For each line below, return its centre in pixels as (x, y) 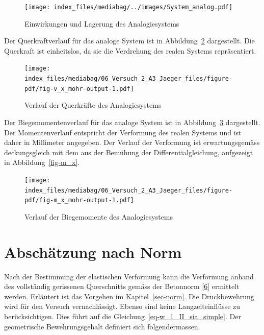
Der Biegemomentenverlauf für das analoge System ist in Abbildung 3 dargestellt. (132, 122)
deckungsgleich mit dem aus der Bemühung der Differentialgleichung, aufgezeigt (129, 152)
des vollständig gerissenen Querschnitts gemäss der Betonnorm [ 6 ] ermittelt (122, 286)
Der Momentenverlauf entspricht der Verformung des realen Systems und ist (123, 132)
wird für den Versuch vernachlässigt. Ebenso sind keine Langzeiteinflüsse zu (122, 306)
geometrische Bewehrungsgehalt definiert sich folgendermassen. (102, 326)
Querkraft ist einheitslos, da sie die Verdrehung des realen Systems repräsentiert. (130, 50)
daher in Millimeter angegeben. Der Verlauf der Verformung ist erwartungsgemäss (132, 142)
